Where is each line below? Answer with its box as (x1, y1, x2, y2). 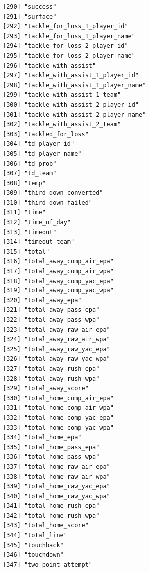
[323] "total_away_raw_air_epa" (3, 326, 110, 333)
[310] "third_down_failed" (3, 199, 92, 206)
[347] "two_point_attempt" (3, 561, 92, 568)
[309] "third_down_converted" (3, 189, 103, 197)
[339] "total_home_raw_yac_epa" (3, 483, 110, 490)
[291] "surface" (3, 13, 57, 20)
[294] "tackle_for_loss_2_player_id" (3, 42, 128, 50)
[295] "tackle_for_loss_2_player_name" (3, 52, 135, 59)
